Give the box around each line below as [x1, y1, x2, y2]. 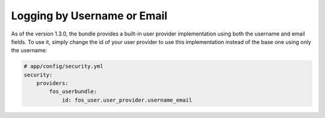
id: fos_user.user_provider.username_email [61, 96, 193, 104]
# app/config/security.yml [23, 63, 104, 70]
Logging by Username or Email [11, 9, 168, 22]
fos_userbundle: [49, 88, 97, 95]
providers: [36, 80, 69, 87]
